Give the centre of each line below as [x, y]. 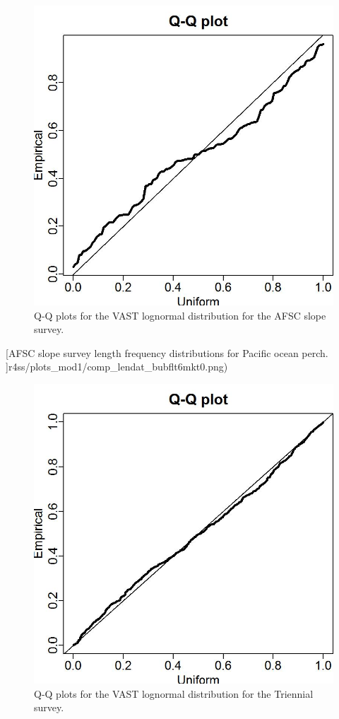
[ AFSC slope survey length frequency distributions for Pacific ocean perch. [167, 352]
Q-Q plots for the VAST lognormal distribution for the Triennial [174, 693]
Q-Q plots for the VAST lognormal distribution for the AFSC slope [180, 315]
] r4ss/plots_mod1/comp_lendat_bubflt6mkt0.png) [117, 367]
